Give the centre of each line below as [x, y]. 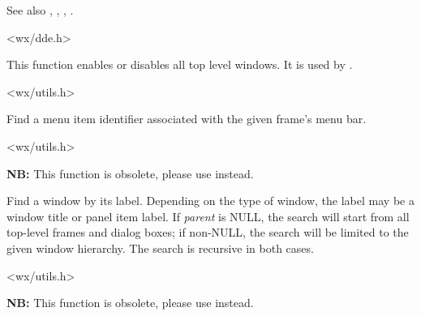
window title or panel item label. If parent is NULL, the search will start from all [208, 216]
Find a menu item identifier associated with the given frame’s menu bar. [187, 119]
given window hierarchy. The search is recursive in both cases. [160, 248]
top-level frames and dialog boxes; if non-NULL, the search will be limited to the [208, 232]
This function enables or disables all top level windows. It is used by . [180, 64]
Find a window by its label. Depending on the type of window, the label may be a [210, 201]
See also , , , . [40, 10]
